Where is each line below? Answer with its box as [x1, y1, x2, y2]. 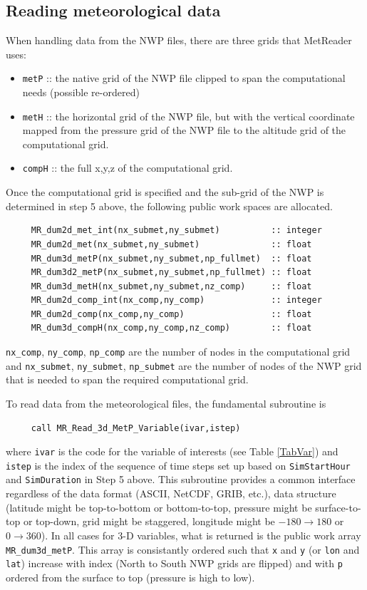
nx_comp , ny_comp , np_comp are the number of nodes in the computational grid [6, 344, 351, 359]
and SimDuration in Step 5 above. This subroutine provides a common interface [6, 472, 356, 487]
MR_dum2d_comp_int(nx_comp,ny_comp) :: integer [31, 295, 322, 306]
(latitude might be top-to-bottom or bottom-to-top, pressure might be [6, 500, 312, 514]
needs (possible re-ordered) [22, 85, 140, 100]
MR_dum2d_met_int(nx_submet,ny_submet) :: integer [31, 225, 322, 236]
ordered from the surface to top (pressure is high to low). [6, 569, 255, 584]
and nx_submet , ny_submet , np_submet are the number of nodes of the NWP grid [6, 358, 362, 373]
